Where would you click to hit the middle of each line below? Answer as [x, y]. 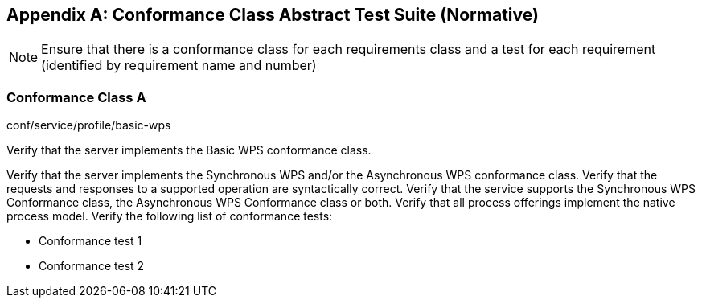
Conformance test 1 [90, 241]
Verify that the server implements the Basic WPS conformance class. [189, 150]
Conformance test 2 [92, 266]
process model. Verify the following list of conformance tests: [170, 216]
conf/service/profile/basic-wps [89, 125]
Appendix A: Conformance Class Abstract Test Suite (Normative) [273, 15]
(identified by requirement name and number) [179, 66]
